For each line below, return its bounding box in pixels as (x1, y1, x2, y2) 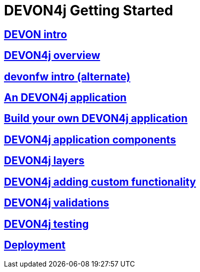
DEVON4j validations (4, 197, 109, 209)
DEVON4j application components (4, 133, 176, 146)
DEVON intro (4, 28, 67, 41)
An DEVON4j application (4, 91, 127, 104)
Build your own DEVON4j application (4, 112, 188, 125)
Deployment (4, 238, 66, 251)
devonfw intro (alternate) (4, 70, 131, 83)
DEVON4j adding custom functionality (4, 175, 196, 188)
